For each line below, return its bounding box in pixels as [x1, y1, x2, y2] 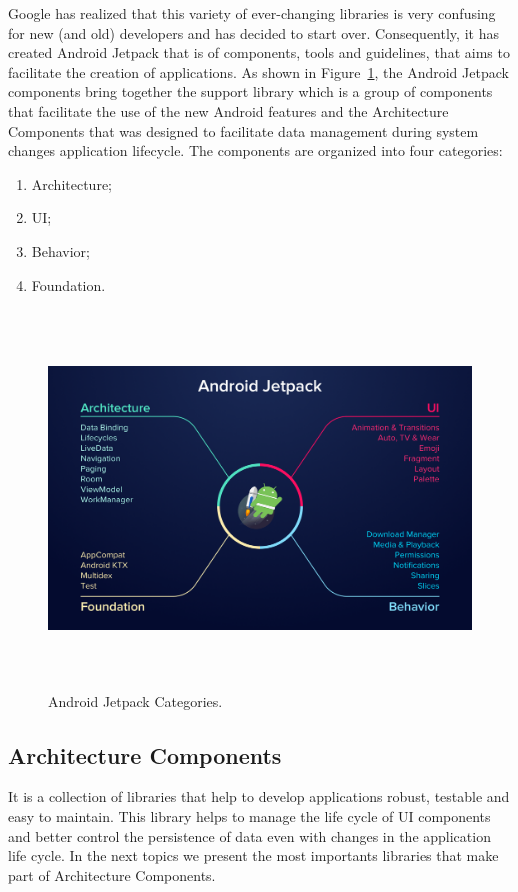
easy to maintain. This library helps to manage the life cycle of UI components [8, 806, 491, 827]
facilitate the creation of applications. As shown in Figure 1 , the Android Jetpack [8, 61, 509, 82]
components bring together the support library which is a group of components [8, 81, 493, 102]
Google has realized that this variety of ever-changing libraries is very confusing [8, 3, 496, 23]
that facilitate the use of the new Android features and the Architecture [8, 100, 449, 121]
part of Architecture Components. [8, 864, 216, 885]
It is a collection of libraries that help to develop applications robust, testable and [8, 786, 510, 807]
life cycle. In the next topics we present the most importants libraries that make [8, 845, 499, 866]
